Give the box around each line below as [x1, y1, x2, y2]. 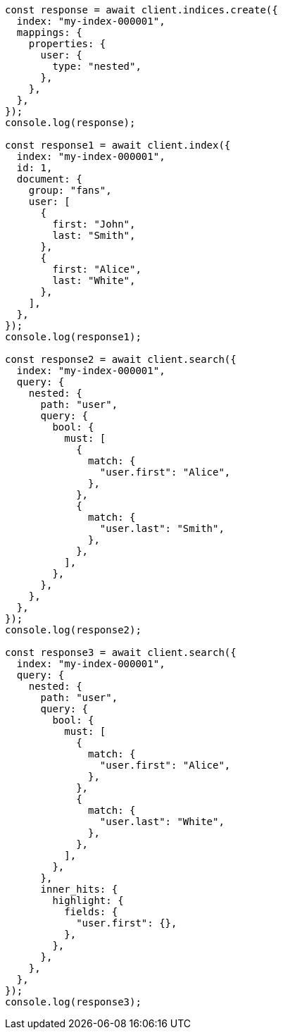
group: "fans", [28, 185, 112, 196]
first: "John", [52, 218, 136, 230]
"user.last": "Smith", [99, 523, 225, 534]
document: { [16, 173, 82, 185]
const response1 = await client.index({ [5, 140, 231, 151]
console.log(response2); [5, 624, 141, 636]
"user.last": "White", [99, 816, 225, 827]
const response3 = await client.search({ [5, 647, 237, 658]
